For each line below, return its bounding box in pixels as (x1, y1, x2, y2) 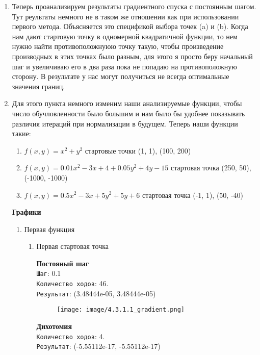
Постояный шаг (36, 258, 89, 268)
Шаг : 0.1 (36, 268, 61, 278)
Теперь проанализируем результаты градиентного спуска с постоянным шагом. (12, 1, 256, 11)
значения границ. (12, 81, 65, 91)
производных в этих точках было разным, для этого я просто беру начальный (12, 50, 253, 61)
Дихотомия (36, 321, 72, 332)
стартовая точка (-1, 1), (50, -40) (142, 189, 243, 200)
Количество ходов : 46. (36, 278, 109, 289)
